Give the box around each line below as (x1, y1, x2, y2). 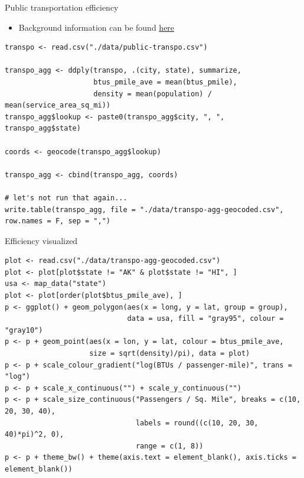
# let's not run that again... (5, 193, 128, 202)
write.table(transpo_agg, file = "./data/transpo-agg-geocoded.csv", (5, 205, 284, 214)
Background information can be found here (18, 21, 175, 33)
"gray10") (5, 326, 43, 334)
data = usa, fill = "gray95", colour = (127, 314, 284, 323)
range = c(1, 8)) (135, 441, 204, 450)
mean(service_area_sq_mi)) (5, 101, 110, 110)
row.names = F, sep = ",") (5, 217, 110, 226)
